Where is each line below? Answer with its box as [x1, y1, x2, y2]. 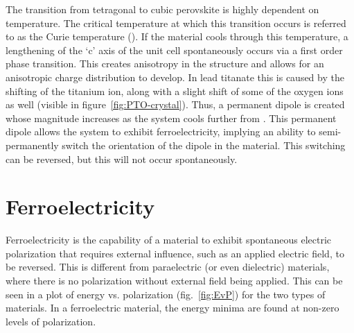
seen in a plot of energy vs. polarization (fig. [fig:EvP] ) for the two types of [6, 287, 326, 301]
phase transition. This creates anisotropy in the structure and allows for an [6, 56, 324, 71]
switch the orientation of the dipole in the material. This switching [62, 137, 346, 152]
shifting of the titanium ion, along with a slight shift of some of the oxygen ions [6, 83, 344, 98]
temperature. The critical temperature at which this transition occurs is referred [6, 15, 346, 30]
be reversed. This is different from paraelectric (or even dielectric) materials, [6, 259, 330, 274]
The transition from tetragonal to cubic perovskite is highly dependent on [6, 2, 319, 16]
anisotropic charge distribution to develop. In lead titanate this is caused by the [6, 69, 344, 84]
